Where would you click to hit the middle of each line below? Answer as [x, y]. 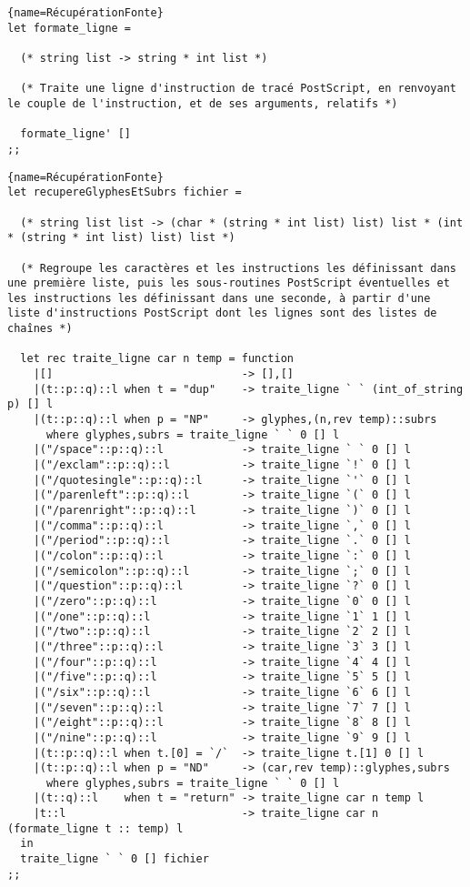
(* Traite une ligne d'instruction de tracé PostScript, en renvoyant [238, 89]
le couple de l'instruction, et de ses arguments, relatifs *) [203, 103]
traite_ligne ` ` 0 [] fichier [115, 859]
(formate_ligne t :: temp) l [95, 828]
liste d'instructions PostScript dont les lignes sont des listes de [222, 313]
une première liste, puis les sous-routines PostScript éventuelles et [229, 283]
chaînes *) [40, 329]
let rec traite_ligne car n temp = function [157, 359]
